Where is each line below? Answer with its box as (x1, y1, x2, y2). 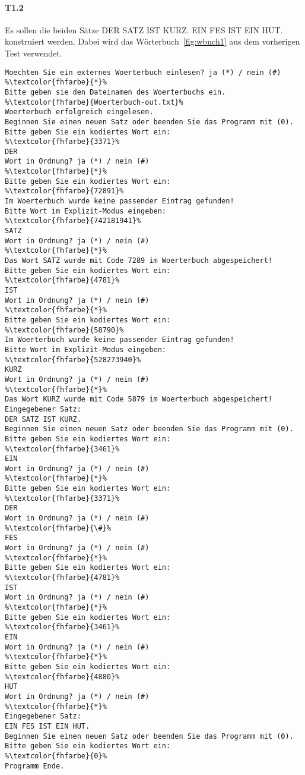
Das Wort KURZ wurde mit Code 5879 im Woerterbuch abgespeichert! (5, 395, 273, 404)
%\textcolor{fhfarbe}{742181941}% (5, 217, 141, 225)
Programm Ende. (5, 761, 65, 770)
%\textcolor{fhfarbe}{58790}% (5, 325, 124, 334)
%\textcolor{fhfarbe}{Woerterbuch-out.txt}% (5, 98, 183, 106)
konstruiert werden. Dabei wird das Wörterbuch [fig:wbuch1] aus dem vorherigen (5, 35, 300, 48)
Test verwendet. (5, 46, 62, 59)
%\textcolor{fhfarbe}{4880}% (5, 672, 120, 681)
